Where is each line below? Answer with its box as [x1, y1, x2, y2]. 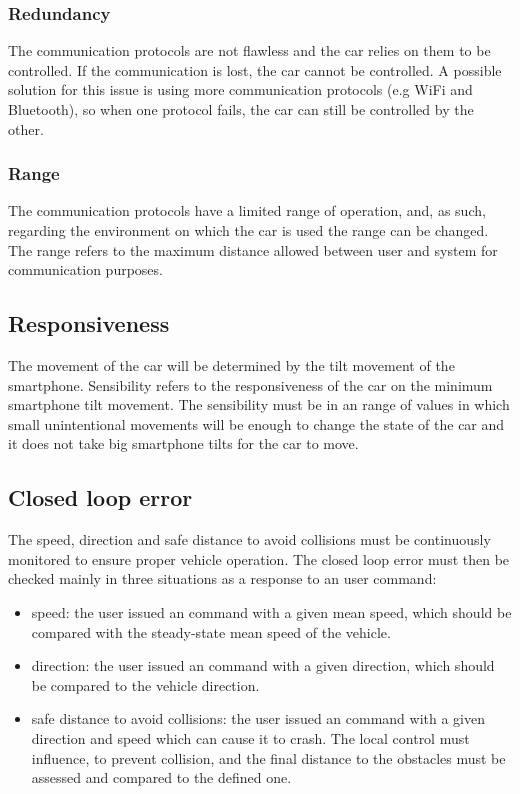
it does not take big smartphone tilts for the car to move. [8, 433, 359, 454]
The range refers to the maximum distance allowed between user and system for [8, 239, 498, 260]
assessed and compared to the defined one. [31, 767, 292, 788]
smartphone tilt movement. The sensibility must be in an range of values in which [8, 394, 510, 415]
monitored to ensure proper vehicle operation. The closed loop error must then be [8, 548, 510, 569]
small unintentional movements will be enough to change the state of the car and [8, 413, 505, 434]
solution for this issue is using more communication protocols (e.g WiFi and [8, 79, 473, 100]
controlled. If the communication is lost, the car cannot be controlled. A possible [8, 59, 502, 80]
